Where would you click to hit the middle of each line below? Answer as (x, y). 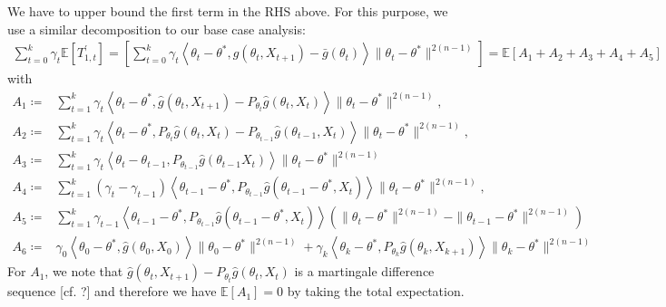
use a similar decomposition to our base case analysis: (157, 29)
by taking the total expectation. (376, 291)
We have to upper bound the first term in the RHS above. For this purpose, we (228, 11)
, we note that (84, 271)
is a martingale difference (364, 271)
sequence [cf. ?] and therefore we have (112, 291)
